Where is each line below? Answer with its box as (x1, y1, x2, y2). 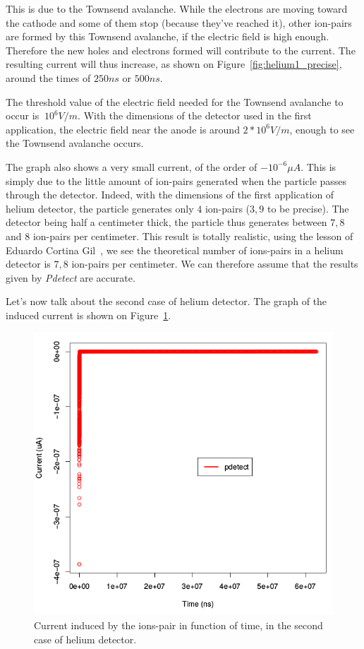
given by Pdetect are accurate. (6, 270, 135, 285)
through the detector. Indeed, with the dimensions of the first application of (6, 187, 334, 202)
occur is (6, 108, 40, 123)
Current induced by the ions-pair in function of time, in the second (34, 618, 323, 633)
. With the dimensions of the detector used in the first (78, 108, 312, 123)
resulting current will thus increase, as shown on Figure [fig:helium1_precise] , (6, 56, 342, 71)
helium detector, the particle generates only (6, 201, 194, 215)
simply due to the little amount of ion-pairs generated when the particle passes (6, 173, 347, 188)
